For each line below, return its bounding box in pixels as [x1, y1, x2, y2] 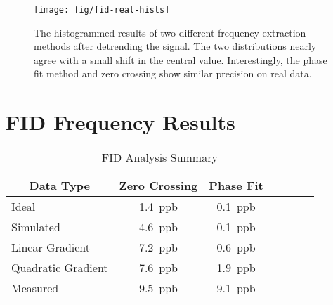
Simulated [11, 219, 60, 235]
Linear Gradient [11, 239, 91, 256]
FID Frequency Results [6, 108, 235, 136]
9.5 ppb [138, 280, 178, 297]
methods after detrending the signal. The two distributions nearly [34, 39, 317, 53]
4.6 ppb [138, 219, 178, 235]
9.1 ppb [216, 280, 256, 297]
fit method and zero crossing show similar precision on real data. [34, 66, 312, 81]
